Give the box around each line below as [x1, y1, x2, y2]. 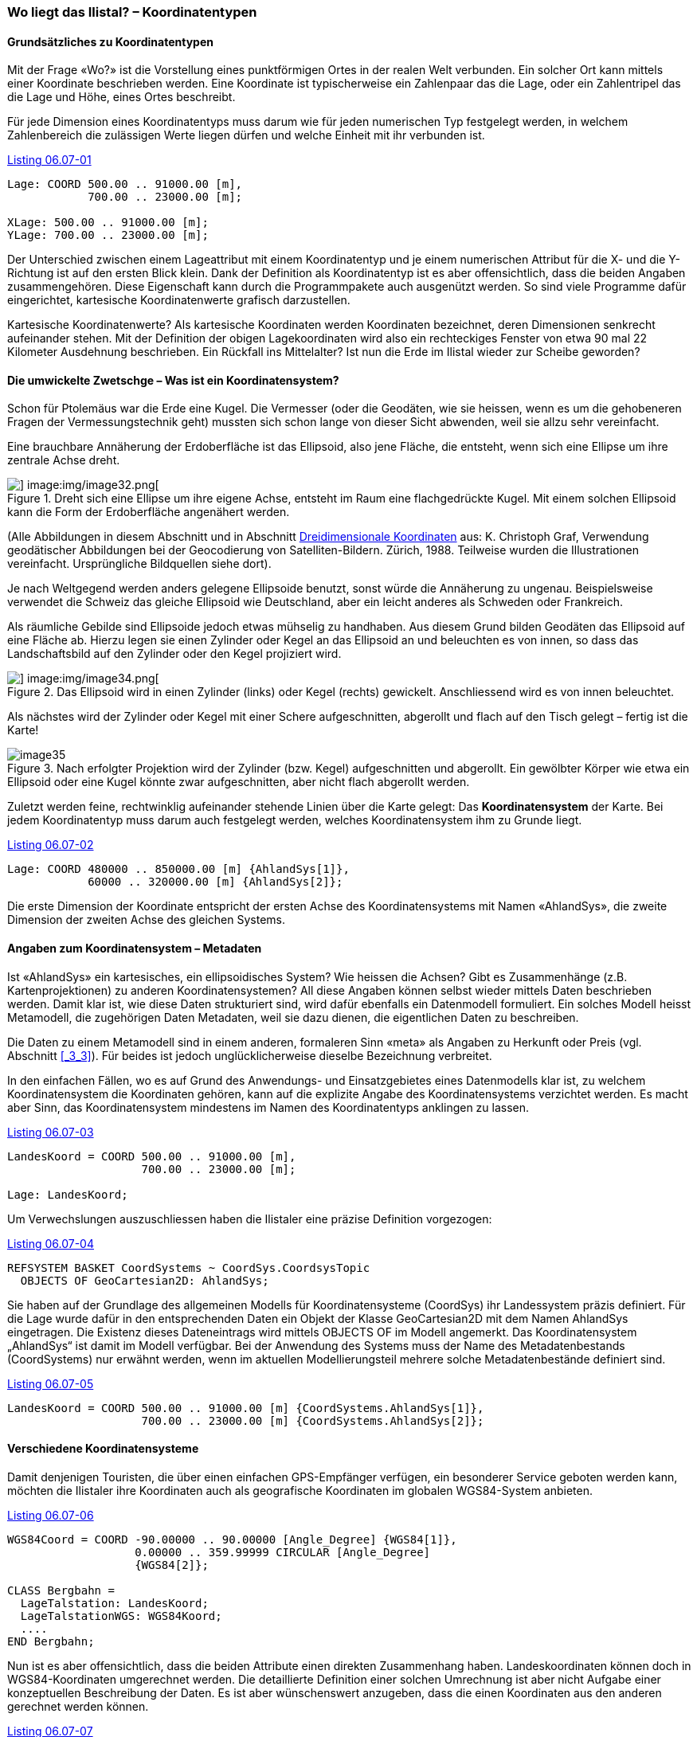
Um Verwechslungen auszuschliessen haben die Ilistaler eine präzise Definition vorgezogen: [7, 1211, 492, 1226]
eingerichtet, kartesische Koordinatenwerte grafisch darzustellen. [7, 293, 350, 307]
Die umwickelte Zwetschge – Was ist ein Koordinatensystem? [7, 373, 339, 387]
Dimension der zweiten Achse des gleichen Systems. [7, 913, 286, 927]
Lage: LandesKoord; [7, 1187, 128, 1201]
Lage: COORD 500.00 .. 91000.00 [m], [7, 178, 243, 191]
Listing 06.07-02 [7, 838, 94, 852]
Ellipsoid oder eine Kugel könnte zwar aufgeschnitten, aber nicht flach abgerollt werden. [7, 775, 470, 789]
